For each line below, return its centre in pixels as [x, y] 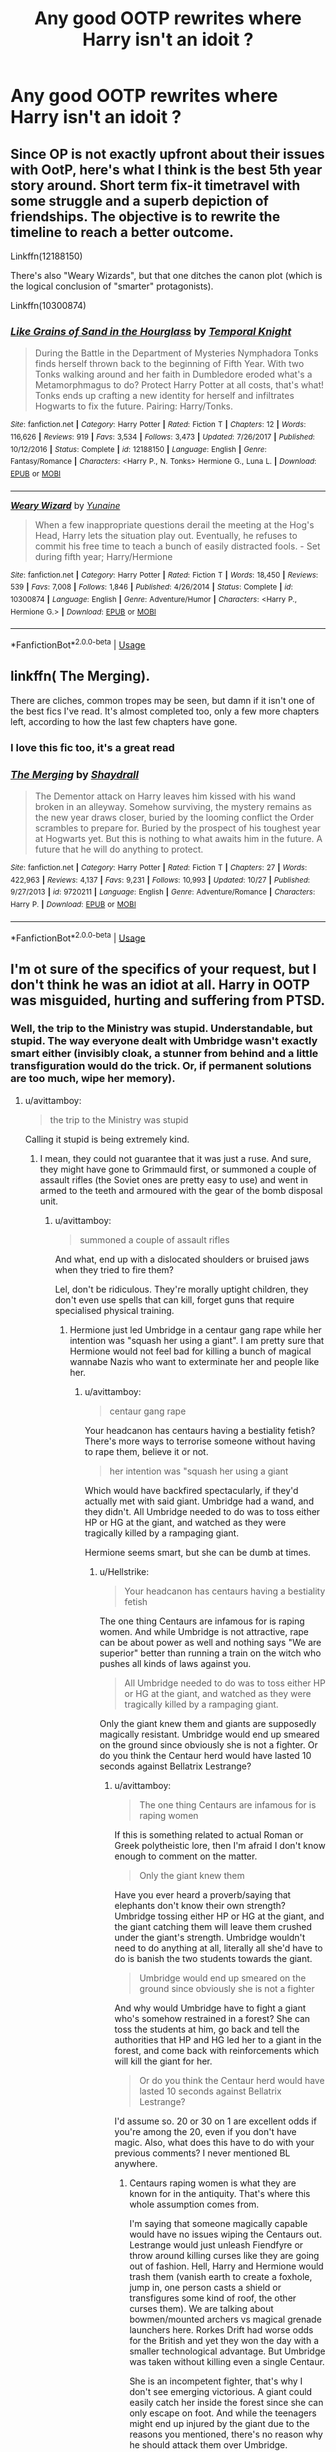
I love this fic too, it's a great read [92, 747]
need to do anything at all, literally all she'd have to [218, 1948]
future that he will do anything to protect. [119, 849]
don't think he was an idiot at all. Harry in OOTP [160, 984]
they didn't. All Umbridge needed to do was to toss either [202, 1511]
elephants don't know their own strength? [200, 1905]
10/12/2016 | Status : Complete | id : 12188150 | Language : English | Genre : [138, 449]
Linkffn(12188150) [46, 256]
